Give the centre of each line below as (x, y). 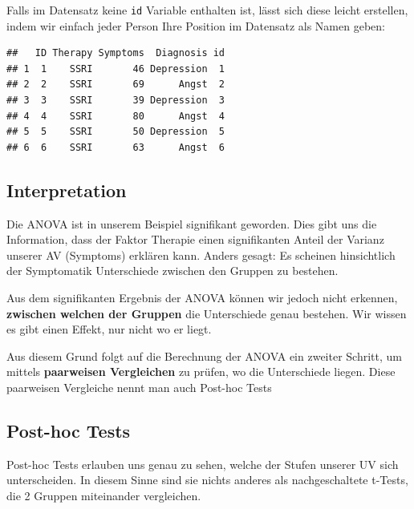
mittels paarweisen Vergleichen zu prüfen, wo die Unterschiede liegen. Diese (201, 372)
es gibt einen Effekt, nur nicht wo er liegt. (109, 329)
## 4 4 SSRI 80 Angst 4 (116, 116)
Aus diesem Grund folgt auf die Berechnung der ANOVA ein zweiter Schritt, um (204, 355)
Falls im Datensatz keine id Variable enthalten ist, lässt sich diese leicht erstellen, (207, 10)
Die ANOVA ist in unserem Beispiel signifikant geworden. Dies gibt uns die (192, 223)
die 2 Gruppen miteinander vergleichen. (104, 495)
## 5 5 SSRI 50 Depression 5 (116, 132)
